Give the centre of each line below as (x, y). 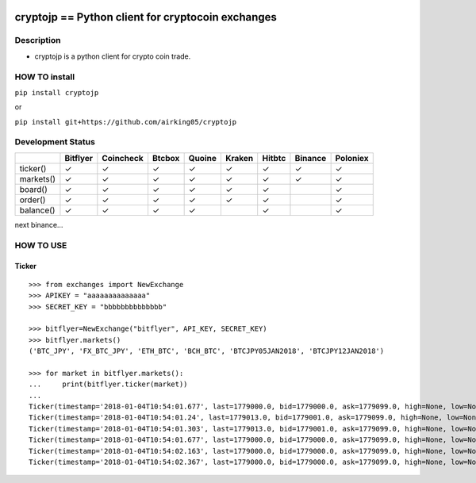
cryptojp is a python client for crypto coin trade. (113, 56)
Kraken (239, 158)
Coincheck (123, 158)
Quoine (203, 158)
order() (33, 200)
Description (38, 40)
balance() (37, 210)
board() (33, 189)
